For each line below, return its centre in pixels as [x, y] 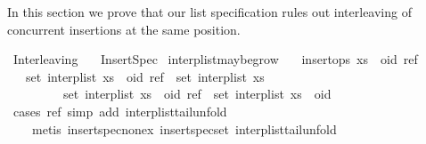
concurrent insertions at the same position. [124, 29]
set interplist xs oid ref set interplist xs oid [197, 94]
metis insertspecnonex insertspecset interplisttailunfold [184, 128]
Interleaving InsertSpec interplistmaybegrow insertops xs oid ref [215, 59]
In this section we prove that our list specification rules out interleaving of [209, 12]
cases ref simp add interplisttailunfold [120, 111]
